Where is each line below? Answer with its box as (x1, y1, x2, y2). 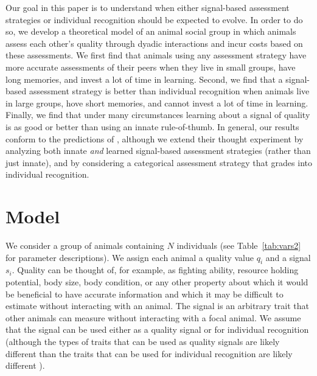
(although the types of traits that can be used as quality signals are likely (5, 335, 280, 347)
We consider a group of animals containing (5, 239, 164, 252)
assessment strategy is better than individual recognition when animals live (29, 85, 310, 97)
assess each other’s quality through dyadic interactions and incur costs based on (5, 37, 303, 49)
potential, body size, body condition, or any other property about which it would (5, 276, 308, 288)
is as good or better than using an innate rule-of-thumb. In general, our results (5, 120, 299, 133)
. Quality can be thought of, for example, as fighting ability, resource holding (12, 263, 299, 276)
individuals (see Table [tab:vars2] (176, 239, 301, 252)
